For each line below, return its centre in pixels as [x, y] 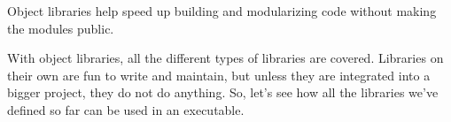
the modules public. [61, 28]
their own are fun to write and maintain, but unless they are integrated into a [219, 75]
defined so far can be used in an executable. [126, 109]
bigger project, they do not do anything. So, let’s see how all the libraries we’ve [223, 92]
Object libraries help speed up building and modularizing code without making [222, 11]
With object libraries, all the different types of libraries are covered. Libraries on [225, 58]
